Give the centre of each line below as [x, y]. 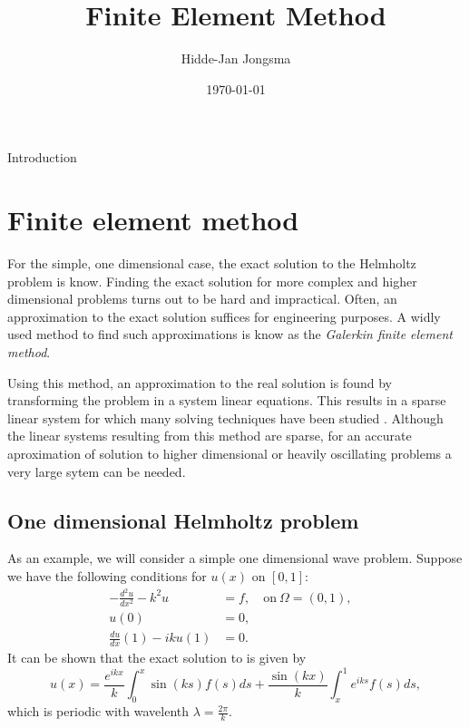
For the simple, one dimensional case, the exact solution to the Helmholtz [212, 263]
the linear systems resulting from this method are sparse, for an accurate [210, 436]
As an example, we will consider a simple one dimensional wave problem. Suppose [235, 558]
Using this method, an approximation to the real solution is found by [200, 382]
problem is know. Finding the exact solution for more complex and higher [212, 281]
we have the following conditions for [107, 575]
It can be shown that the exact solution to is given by [157, 658]
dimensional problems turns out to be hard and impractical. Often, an [202, 299]
